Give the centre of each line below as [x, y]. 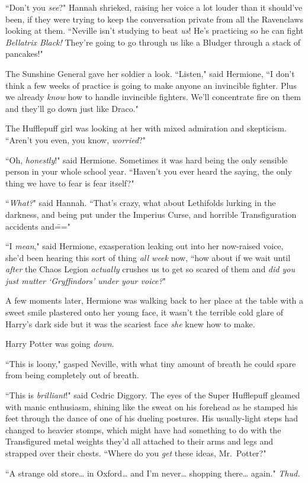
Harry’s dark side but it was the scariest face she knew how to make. [130, 323]
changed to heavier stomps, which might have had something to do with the [143, 429]
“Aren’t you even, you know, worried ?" [76, 139]
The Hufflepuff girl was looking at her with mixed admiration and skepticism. [146, 128]
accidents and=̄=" [38, 226]
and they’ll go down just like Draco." [72, 108]
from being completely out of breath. [72, 375]
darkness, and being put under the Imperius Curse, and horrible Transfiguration [151, 214]
